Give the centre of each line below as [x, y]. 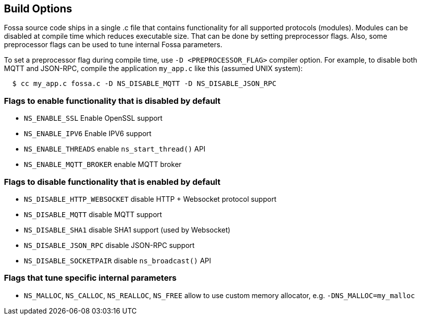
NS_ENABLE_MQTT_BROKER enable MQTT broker [103, 164]
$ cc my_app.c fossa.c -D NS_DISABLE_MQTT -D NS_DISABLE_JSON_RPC [144, 84]
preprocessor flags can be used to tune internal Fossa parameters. [113, 45]
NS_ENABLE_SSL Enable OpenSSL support [93, 118]
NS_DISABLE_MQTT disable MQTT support [93, 214]
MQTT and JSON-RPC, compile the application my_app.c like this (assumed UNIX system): [153, 69]
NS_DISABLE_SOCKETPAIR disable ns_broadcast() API [118, 260]
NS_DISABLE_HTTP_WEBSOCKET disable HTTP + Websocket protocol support [150, 199]
